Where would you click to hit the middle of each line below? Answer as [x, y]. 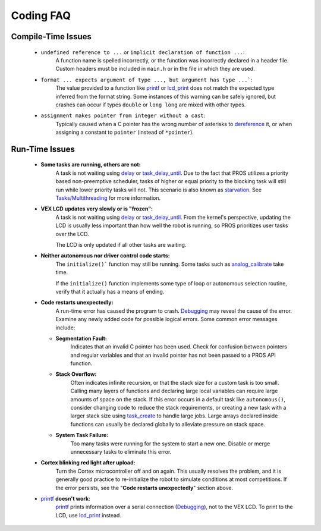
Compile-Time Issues [51, 37]
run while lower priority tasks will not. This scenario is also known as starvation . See [158, 190]
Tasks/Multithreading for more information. [108, 198]
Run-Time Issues [43, 149]
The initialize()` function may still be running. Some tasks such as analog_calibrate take [170, 264]
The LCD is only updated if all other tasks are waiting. [121, 245]
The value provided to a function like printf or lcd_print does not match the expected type [165, 88]
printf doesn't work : [65, 498]
